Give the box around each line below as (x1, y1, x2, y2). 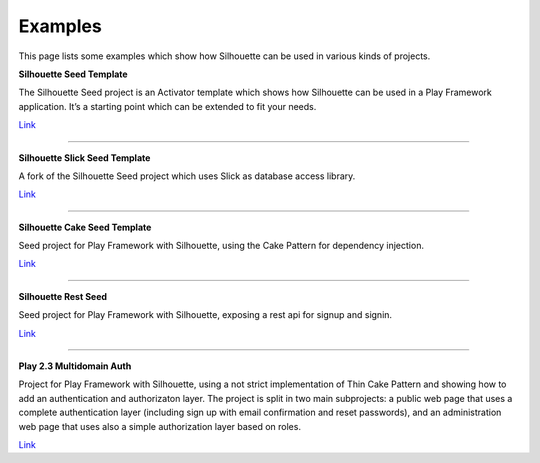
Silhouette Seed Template (18, 68, 129, 80)
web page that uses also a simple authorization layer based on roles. (18, 420, 302, 432)
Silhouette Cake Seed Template (18, 221, 152, 233)
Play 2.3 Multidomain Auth (18, 360, 132, 372)
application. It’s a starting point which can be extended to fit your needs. (18, 100, 317, 112)
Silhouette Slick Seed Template (18, 151, 151, 164)
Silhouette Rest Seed (18, 290, 108, 302)
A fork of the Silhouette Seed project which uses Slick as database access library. (18, 170, 356, 182)
